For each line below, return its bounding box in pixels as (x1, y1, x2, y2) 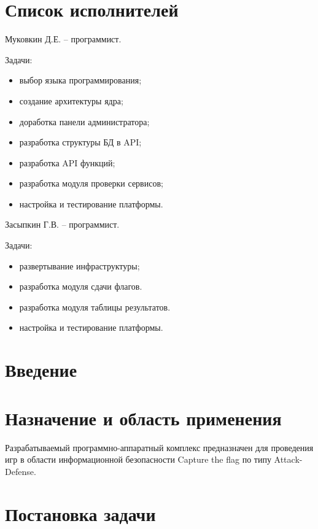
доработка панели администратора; (19, 115, 150, 128)
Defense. (5, 465, 36, 477)
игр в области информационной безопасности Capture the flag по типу (5, 453, 271, 466)
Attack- (274, 453, 303, 466)
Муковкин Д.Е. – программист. (5, 33, 122, 45)
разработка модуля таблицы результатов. (19, 300, 171, 313)
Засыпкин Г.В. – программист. (5, 218, 120, 231)
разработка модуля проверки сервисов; (19, 177, 163, 190)
